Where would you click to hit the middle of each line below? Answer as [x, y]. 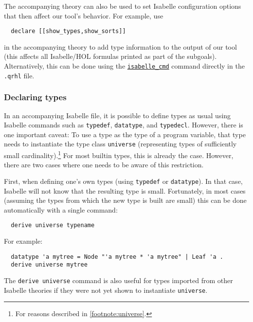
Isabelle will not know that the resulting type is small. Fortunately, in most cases [125, 190]
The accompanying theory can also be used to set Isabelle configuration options [123, 6]
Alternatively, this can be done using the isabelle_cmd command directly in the [124, 66]
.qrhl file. [19, 75]
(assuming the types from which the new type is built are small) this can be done [125, 200]
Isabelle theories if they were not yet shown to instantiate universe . [106, 290]
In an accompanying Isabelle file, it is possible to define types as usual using [117, 115]
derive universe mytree [49, 265]
